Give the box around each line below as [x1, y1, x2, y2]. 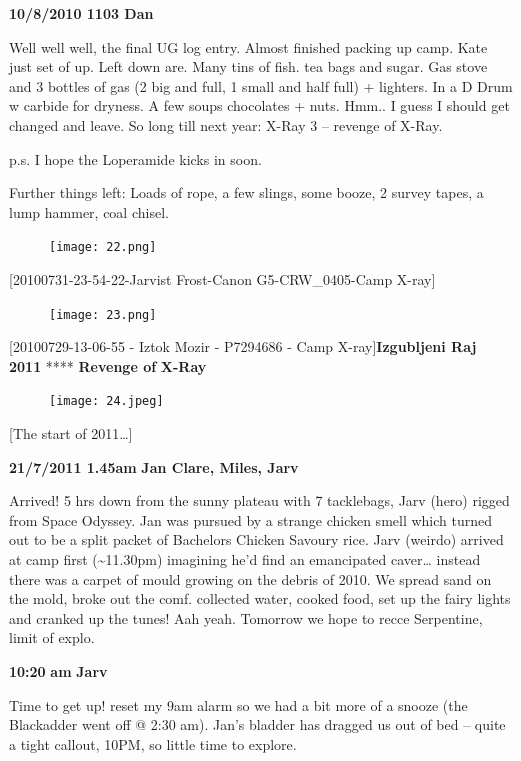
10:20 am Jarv [9, 661, 108, 682]
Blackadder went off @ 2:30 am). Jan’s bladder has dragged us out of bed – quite [9, 714, 506, 735]
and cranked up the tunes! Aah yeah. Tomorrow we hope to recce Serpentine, [9, 607, 483, 628]
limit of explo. [9, 627, 95, 648]
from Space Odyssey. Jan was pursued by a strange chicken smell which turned [9, 509, 493, 530]
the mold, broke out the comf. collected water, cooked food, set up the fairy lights [9, 588, 511, 609]
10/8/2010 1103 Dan [9, 3, 154, 23]
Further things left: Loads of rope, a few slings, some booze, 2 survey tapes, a [9, 182, 484, 203]
